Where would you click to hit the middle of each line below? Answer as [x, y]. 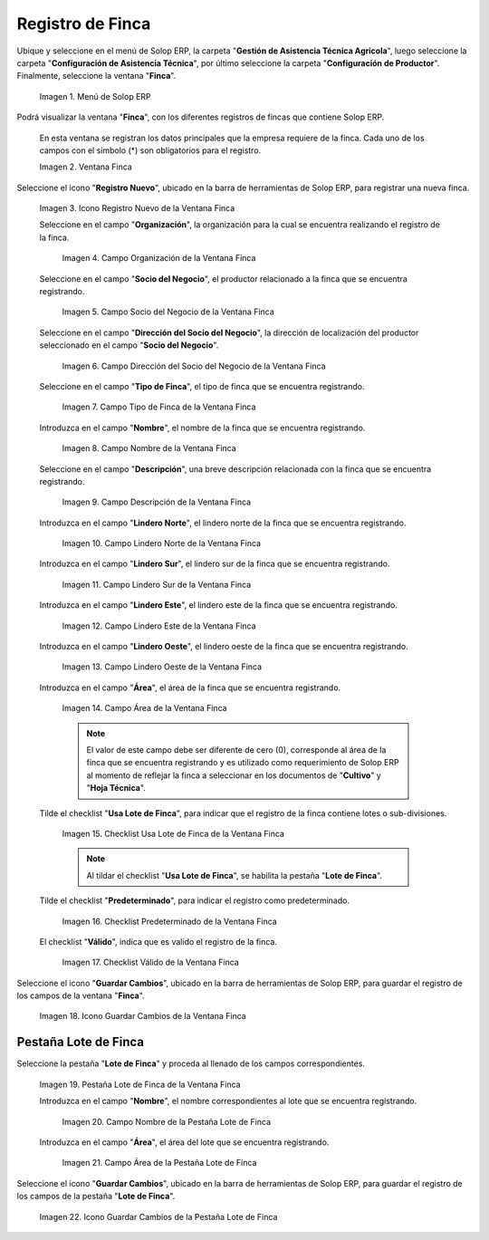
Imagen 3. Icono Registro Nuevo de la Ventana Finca [137, 208]
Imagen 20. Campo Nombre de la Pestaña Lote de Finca [167, 1121]
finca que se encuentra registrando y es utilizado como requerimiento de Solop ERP [243, 763]
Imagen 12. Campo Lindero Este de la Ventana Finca [159, 626]
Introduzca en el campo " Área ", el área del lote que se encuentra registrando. [184, 1142]
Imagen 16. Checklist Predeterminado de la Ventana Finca [170, 921]
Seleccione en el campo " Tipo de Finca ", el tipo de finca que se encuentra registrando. [202, 386]
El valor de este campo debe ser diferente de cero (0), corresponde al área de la [236, 750]
